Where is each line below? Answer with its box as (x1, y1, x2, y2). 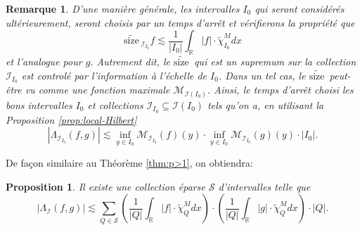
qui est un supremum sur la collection (194, 53, 356, 68)
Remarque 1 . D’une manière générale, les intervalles (6, 1, 240, 15)
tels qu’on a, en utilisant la (207, 97, 324, 112)
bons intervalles (6, 97, 72, 112)
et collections (87, 97, 143, 112)
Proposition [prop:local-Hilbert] (6, 112, 137, 127)
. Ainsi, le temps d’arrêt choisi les (207, 82, 354, 97)
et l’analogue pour (6, 53, 82, 68)
